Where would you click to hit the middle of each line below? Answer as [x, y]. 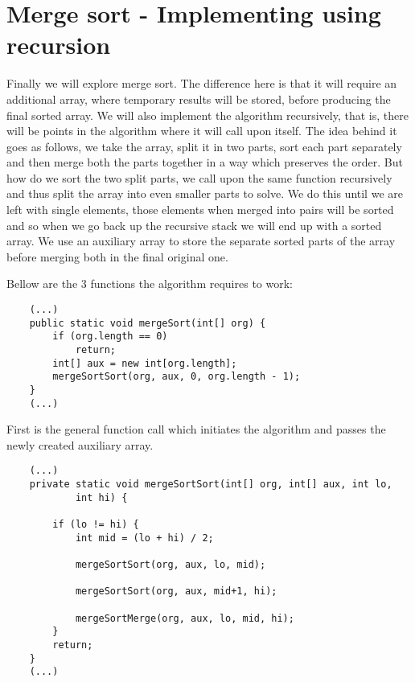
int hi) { [101, 497]
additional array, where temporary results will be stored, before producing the [199, 99]
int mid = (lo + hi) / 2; [144, 538]
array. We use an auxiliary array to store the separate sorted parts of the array [201, 241]
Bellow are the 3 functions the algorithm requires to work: [150, 283]
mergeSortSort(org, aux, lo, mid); [171, 565]
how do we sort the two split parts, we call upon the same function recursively [199, 177]
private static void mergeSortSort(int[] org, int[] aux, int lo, [211, 485]
